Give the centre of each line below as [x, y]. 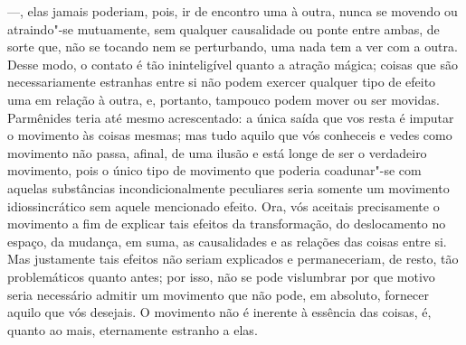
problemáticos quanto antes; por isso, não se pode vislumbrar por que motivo [221, 276]
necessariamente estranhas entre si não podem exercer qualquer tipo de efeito [222, 82]
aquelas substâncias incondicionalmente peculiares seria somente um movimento [228, 187]
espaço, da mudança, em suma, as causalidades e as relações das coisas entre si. [227, 241]
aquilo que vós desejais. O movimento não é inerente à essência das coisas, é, [219, 312]
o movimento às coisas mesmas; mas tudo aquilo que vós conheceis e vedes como [230, 135]
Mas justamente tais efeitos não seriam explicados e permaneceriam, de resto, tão [233, 259]
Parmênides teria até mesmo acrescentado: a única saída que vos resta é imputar [231, 117]
